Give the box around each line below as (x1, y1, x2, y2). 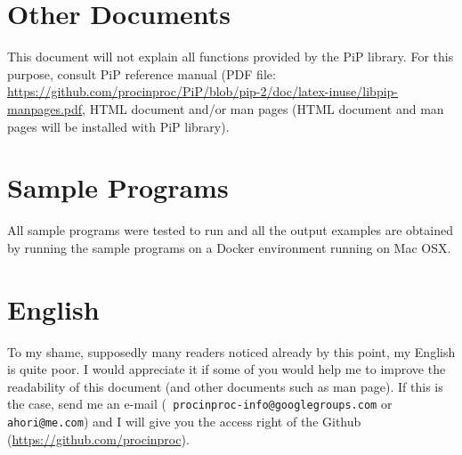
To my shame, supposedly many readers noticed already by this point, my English (7, 342, 456, 361)
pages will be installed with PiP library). (7, 117, 230, 135)
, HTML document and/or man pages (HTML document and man (82, 99, 444, 118)
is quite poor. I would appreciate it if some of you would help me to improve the (7, 360, 446, 378)
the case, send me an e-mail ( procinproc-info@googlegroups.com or (7, 394, 393, 413)
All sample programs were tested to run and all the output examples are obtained (7, 221, 453, 240)
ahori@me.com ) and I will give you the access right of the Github (7, 411, 361, 430)
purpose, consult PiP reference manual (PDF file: (7, 64, 276, 83)
